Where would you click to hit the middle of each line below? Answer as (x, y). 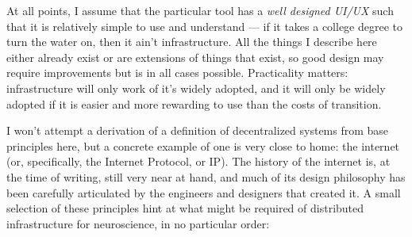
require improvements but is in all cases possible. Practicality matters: (177, 73)
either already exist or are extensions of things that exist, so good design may (195, 57)
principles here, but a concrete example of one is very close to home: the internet (203, 145)
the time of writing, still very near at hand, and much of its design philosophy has (206, 176)
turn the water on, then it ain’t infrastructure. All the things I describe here (192, 42)
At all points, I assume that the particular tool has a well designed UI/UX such (200, 10)
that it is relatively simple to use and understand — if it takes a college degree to (205, 26)
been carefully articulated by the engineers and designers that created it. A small (204, 192)
